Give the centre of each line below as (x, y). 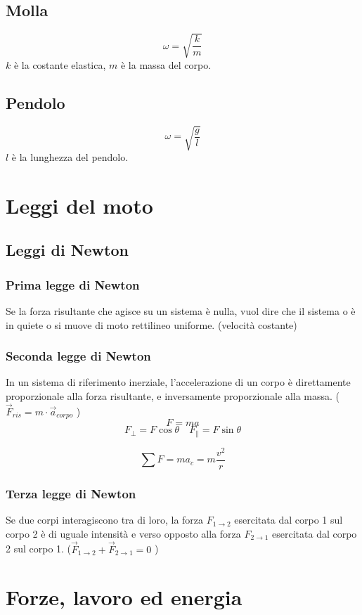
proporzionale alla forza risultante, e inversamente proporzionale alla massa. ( (173, 396)
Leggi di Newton (67, 250)
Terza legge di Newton (71, 493)
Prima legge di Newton (73, 284)
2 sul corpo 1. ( (39, 549)
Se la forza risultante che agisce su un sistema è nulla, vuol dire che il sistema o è (181, 311)
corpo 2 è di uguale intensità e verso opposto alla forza (123, 533)
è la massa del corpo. (166, 64)
